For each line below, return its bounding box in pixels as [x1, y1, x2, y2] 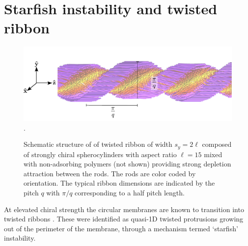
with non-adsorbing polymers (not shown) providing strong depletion [24, 159, 231, 169]
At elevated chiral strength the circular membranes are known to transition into [4, 204, 244, 214]
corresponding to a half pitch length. [75, 188, 185, 198]
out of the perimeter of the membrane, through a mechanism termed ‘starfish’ [4, 223, 238, 233]
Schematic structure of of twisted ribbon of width [24, 139, 172, 149]
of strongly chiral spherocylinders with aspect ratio [24, 149, 177, 159]
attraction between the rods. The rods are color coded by [24, 168, 196, 178]
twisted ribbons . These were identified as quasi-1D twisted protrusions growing [4, 214, 244, 224]
